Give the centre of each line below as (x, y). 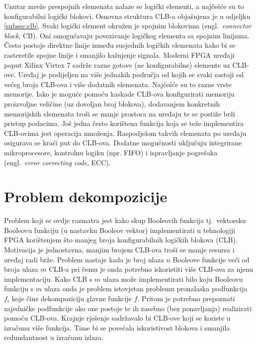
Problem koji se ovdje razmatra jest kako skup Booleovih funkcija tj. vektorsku (125, 220)
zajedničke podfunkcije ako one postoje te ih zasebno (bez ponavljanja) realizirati (128, 308)
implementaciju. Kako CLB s (48, 279)
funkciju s (19, 288)
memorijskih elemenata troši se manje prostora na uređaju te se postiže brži (120, 113)
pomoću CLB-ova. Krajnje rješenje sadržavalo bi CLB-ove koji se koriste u (117, 318)
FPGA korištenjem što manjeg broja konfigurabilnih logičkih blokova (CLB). (121, 240)
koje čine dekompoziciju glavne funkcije (72, 298)
